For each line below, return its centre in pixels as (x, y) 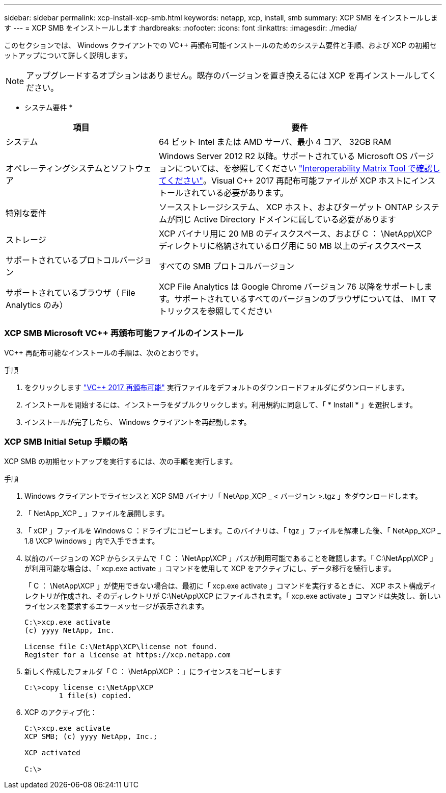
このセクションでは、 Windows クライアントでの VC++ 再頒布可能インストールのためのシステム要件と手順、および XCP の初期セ (220, 45)
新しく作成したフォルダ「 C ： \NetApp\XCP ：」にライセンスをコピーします (153, 671)
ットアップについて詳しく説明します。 (68, 55)
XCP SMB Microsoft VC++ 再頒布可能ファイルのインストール (124, 333)
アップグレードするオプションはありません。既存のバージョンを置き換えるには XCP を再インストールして (227, 75)
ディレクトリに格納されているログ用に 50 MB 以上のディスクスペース (290, 246)
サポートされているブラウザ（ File (71, 293)
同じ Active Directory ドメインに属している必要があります (285, 219)
